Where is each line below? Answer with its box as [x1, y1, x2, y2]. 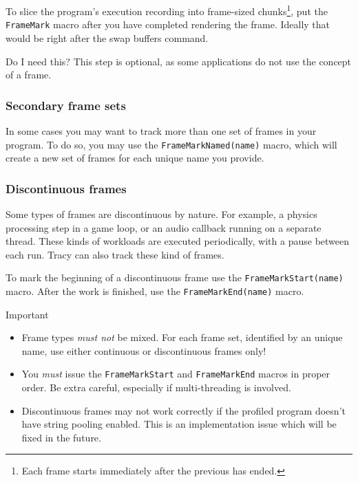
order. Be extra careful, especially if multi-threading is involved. [21, 380, 291, 395]
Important [6, 307, 49, 321]
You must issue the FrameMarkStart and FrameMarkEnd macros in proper [21, 366, 330, 381]
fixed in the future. [21, 430, 101, 444]
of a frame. [6, 67, 52, 82]
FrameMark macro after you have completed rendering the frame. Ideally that [6, 17, 330, 32]
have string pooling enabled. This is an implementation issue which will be [21, 417, 337, 431]
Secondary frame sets [6, 96, 126, 113]
